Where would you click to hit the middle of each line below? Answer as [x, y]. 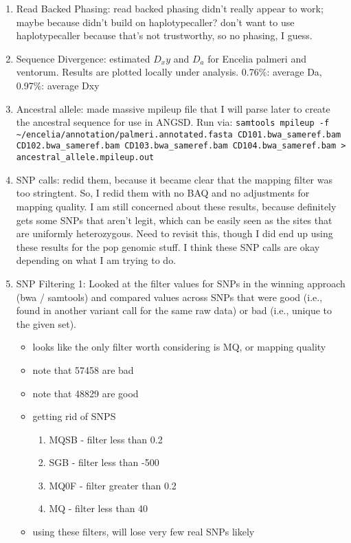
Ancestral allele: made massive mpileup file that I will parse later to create [173, 108]
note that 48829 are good [86, 393]
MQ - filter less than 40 [99, 508]
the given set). [46, 323]
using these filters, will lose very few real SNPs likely [144, 532]
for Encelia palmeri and [257, 58]
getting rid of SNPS [74, 416]
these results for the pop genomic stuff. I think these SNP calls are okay [168, 246]
